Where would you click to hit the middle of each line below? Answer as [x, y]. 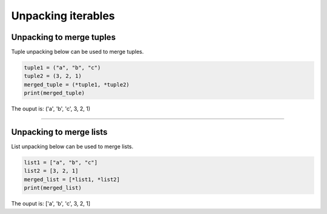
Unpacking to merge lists [59, 132]
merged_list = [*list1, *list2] [72, 179]
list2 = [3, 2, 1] [51, 171]
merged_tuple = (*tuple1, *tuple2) [77, 84]
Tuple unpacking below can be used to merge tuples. [78, 52]
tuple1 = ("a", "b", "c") [62, 68]
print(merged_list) [53, 188]
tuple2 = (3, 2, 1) [53, 76]
